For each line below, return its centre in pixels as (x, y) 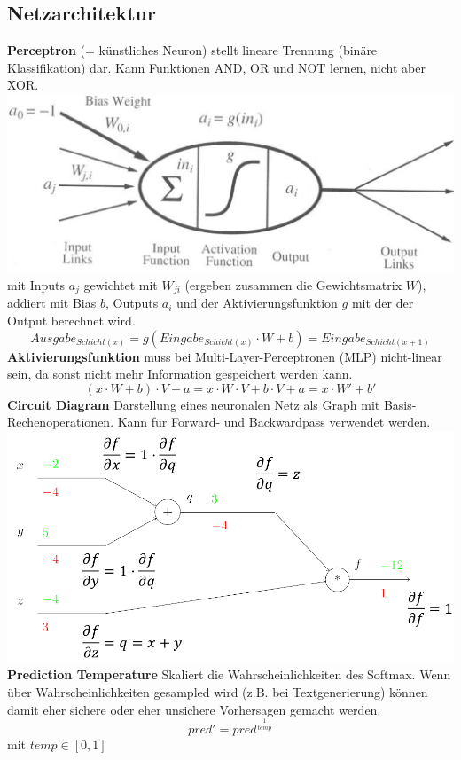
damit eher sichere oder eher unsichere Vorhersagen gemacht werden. (194, 709)
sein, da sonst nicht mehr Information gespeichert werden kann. (180, 374)
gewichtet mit (121, 284)
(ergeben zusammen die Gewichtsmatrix (293, 284)
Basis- (400, 404)
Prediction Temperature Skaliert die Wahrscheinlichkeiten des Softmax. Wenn (229, 674)
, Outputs (132, 303)
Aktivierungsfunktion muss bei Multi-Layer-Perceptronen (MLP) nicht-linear (225, 356)
